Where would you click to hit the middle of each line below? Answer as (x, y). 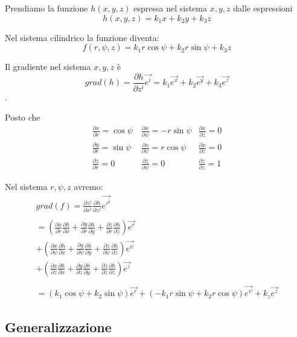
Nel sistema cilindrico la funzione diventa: (82, 37)
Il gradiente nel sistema (48, 67)
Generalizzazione (58, 326)
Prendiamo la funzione (46, 8)
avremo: (88, 187)
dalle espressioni (263, 8)
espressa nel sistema (171, 8)
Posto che (23, 117)
